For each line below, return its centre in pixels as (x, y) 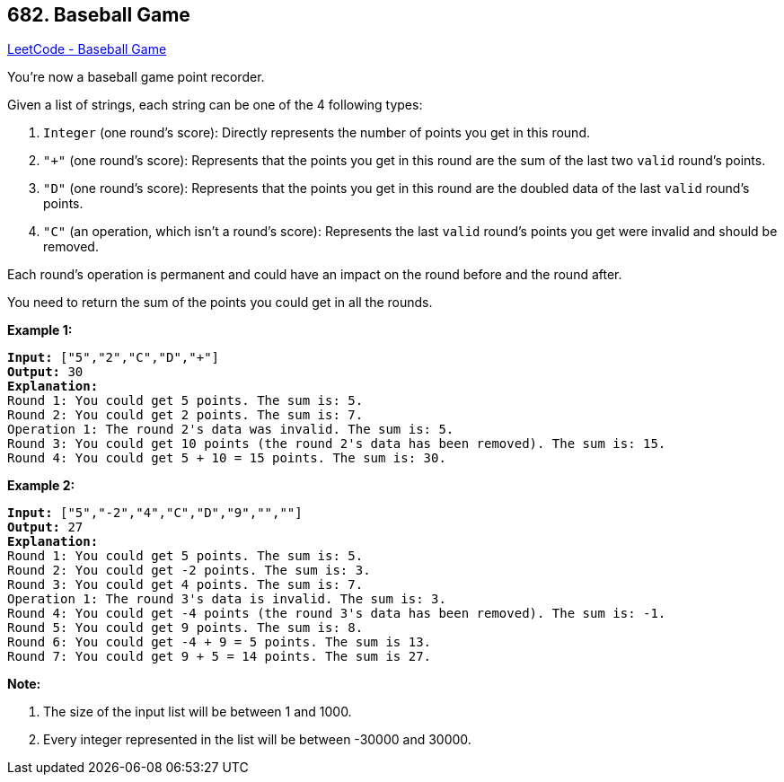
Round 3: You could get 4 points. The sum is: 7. (185, 585)
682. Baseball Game (99, 15)
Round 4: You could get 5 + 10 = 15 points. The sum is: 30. (227, 458)
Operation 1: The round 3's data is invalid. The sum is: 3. (227, 599)
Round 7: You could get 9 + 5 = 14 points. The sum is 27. (220, 657)
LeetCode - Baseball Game (87, 49)
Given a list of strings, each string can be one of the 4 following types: (215, 105)
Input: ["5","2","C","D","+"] (114, 358)
